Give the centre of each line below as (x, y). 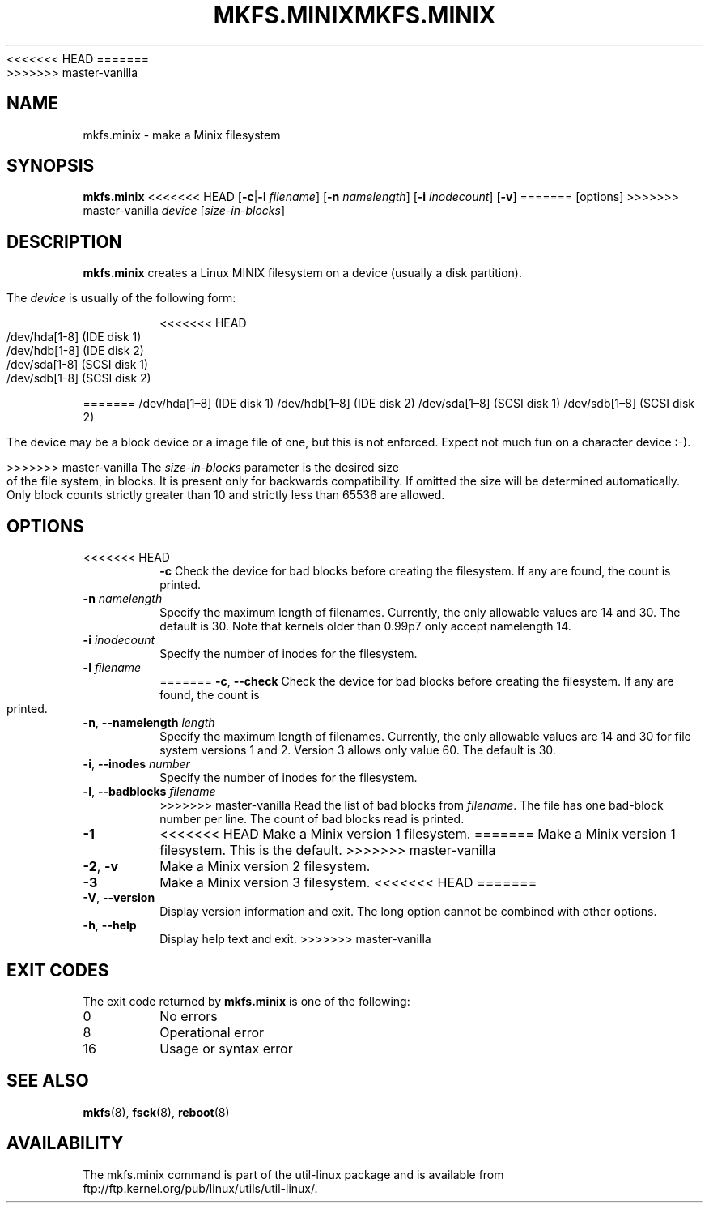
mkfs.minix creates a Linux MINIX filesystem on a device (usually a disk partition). (302, 273)
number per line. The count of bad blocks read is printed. (312, 819)
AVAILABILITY (65, 1143)
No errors (189, 1016)
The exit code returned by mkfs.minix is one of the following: (246, 1001)
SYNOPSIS (51, 166)
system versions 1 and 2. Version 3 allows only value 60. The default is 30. (358, 750)
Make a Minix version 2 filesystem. (265, 867)
